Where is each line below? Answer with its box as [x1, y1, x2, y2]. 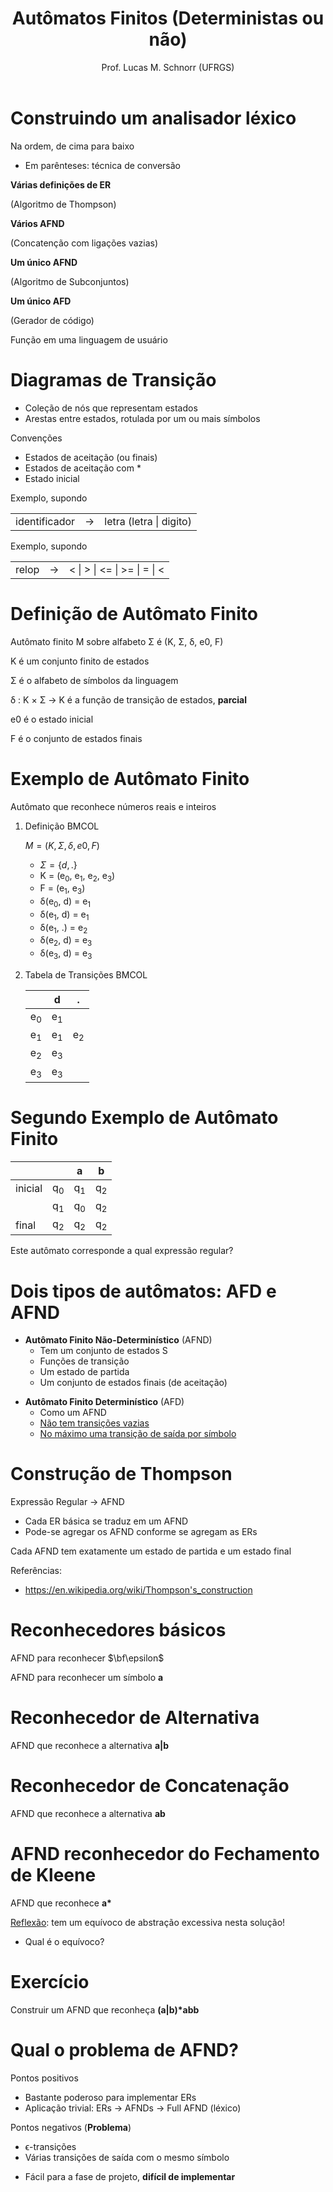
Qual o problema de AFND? [10, 2039, 239, 2062]
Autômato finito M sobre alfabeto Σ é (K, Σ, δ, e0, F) [10, 635, 224, 647]
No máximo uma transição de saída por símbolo [39, 1428, 237, 1440]
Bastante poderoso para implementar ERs [24, 2091, 197, 2103]
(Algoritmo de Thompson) [10, 198, 117, 210]
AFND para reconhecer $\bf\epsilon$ [10, 1652, 165, 1664]
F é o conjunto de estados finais [10, 732, 143, 744]
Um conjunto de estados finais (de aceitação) [39, 1377, 228, 1389]
